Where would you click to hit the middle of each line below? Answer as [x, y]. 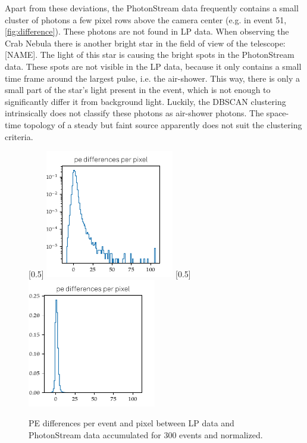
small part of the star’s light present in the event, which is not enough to [138, 90]
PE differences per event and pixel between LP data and [131, 423]
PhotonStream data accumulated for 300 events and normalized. [146, 434]
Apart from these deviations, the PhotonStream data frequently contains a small [152, 8]
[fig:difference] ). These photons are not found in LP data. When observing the [147, 31]
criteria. [19, 136]
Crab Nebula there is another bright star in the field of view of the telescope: [145, 43]
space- [278, 113]
